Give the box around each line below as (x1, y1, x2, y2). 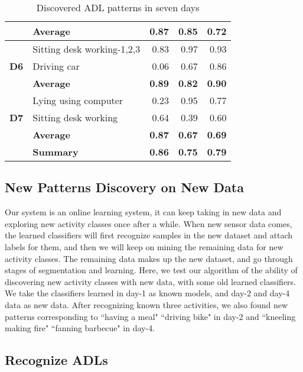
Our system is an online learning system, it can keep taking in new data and (5, 206, 282, 218)
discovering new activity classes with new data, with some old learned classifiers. (5, 275, 297, 287)
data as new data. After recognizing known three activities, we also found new (5, 298, 288, 310)
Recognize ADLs (5, 351, 108, 369)
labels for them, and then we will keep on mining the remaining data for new (5, 240, 284, 253)
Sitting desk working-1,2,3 (32, 42, 141, 56)
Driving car (32, 59, 80, 73)
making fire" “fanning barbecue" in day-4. (5, 322, 155, 334)
